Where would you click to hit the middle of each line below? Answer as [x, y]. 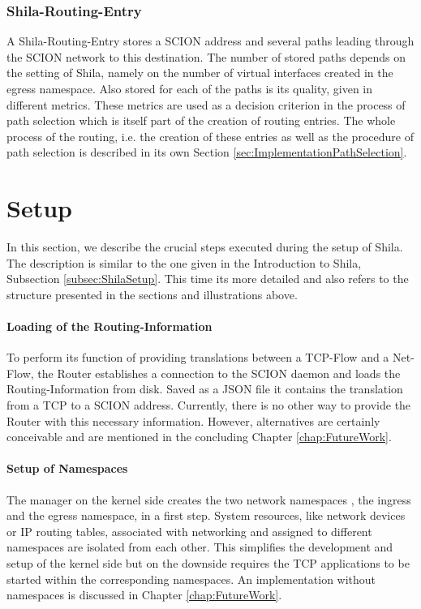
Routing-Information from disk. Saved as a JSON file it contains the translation [205, 389]
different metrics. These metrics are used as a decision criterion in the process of [206, 104]
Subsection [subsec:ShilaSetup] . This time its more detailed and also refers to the [208, 279]
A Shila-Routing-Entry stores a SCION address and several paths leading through [210, 41]
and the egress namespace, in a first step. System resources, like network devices [206, 515]
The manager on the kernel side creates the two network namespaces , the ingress [209, 499]
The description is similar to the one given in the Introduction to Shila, [184, 262]
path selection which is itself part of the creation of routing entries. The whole [201, 120]
